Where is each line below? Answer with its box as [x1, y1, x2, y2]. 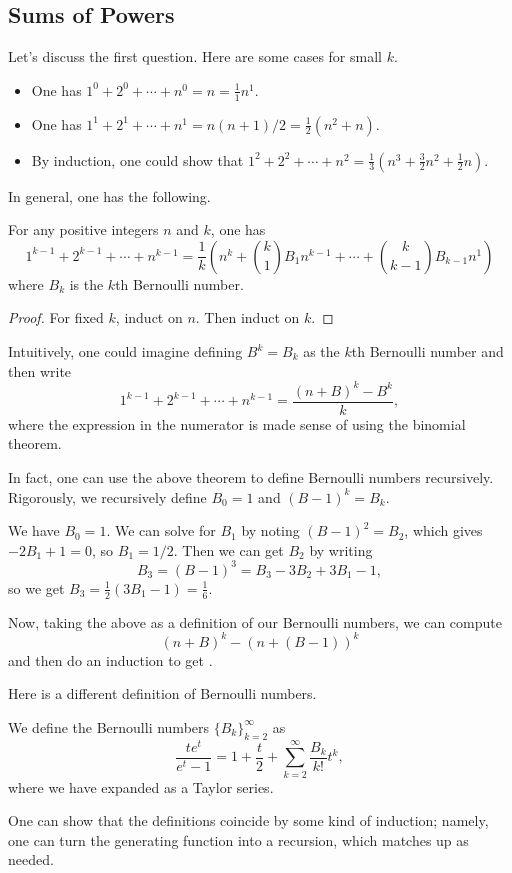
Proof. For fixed [8, 307, 104, 328]
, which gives [404, 520, 483, 541]
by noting [241, 520, 300, 541]
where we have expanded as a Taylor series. [8, 776, 274, 797]
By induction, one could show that [31, 149, 244, 170]
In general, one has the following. [8, 185, 211, 206]
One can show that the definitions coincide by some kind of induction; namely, [8, 810, 489, 831]
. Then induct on [195, 307, 300, 328]
